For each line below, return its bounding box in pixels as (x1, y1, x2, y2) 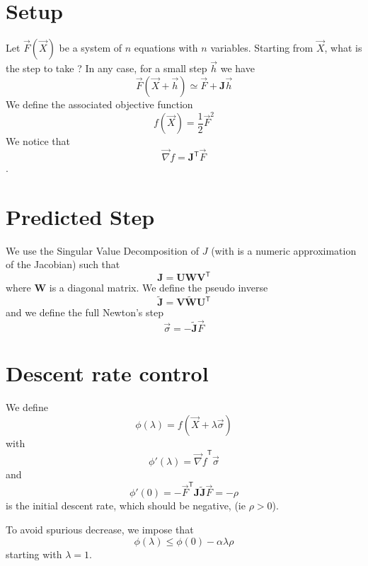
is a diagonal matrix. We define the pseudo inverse (49, 280, 268, 295)
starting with (6, 546, 62, 561)
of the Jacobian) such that (6, 257, 120, 272)
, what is (324, 40, 362, 55)
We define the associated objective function (6, 96, 193, 111)
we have (220, 61, 255, 76)
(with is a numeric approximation (211, 243, 357, 258)
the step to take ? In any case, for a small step (6, 61, 207, 76)
